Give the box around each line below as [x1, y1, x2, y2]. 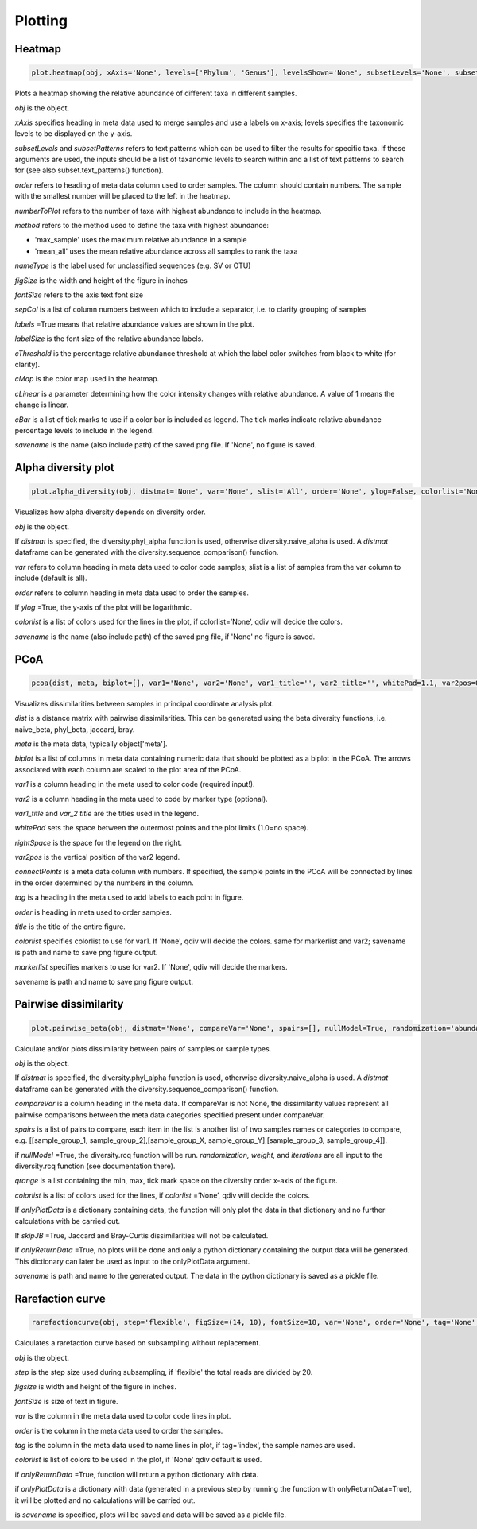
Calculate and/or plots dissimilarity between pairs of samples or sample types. [14, 1043, 272, 1053]
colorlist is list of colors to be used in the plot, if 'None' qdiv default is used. [14, 1455, 262, 1465]
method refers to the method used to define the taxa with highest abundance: [14, 221, 270, 230]
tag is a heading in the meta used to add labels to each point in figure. [14, 892, 244, 902]
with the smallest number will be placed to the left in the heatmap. [14, 192, 231, 201]
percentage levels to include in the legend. [14, 425, 154, 435]
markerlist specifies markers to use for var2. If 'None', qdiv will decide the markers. [14, 962, 288, 972]
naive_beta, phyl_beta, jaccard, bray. [14, 724, 135, 734]
